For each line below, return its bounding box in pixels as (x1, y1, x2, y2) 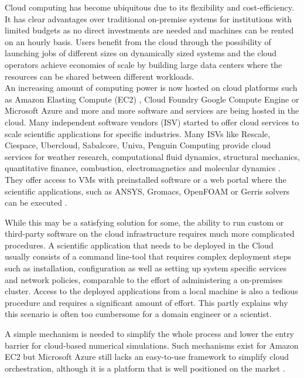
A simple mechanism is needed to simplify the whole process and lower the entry (5, 328, 295, 340)
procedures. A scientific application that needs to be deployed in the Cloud (5, 239, 274, 251)
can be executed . (5, 196, 67, 209)
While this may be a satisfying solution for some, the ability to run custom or (5, 216, 284, 228)
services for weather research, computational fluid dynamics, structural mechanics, (5, 150, 300, 162)
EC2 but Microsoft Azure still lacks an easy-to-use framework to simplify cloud (5, 350, 289, 363)
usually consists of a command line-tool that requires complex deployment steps (5, 250, 292, 263)
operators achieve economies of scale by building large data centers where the (5, 58, 282, 70)
